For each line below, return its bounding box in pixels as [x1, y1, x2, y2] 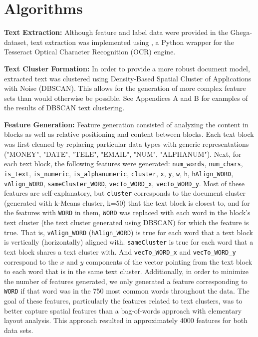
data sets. [4, 325, 33, 335]
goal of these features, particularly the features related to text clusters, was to [4, 296, 243, 306]
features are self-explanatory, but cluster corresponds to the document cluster [4, 188, 246, 198]
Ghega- [230, 27, 253, 37]
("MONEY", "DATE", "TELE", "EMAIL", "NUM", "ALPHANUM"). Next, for [4, 148, 242, 159]
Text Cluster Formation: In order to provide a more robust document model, [4, 63, 250, 73]
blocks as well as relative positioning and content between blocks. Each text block [4, 129, 254, 139]
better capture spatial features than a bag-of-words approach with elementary [4, 305, 242, 316]
